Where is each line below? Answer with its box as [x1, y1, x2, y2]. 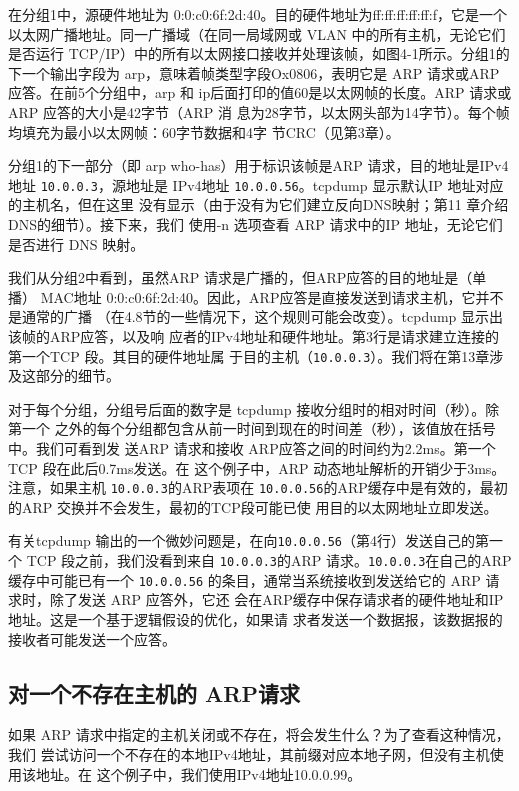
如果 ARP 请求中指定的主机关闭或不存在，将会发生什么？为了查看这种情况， [8, 724, 510, 745]
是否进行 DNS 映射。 [8, 233, 145, 254]
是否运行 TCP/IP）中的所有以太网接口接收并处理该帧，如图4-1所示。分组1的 [8, 43, 510, 64]
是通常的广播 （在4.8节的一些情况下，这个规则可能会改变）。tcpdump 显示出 [8, 306, 504, 327]
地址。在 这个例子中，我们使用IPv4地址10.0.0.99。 [35, 763, 362, 784]
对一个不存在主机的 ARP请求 [8, 677, 300, 708]
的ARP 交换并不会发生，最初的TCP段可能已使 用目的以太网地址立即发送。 [8, 496, 498, 517]
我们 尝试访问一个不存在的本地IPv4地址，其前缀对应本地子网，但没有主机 [8, 743, 490, 764]
